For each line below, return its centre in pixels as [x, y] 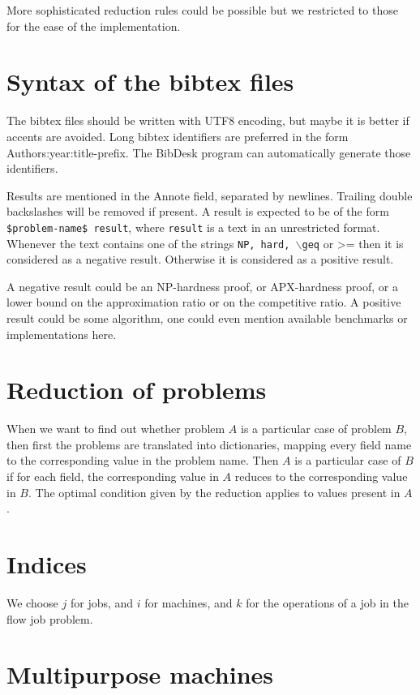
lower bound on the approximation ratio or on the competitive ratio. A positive [204, 302]
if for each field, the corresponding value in [113, 476]
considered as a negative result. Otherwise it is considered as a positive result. [200, 259]
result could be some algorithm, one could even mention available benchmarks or [207, 317]
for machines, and [189, 602]
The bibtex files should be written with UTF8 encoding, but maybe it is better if [208, 120]
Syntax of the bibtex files [150, 82]
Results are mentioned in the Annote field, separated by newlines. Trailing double [210, 195]
